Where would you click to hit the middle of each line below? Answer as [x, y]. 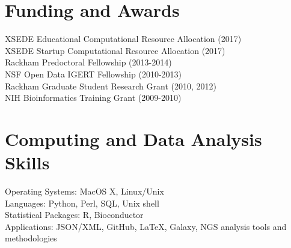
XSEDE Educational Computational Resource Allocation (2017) [123, 39]
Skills [27, 162]
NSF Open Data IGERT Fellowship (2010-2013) [93, 74]
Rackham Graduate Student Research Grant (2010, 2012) [111, 86]
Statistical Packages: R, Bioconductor [74, 215]
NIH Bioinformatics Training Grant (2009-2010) [93, 98]
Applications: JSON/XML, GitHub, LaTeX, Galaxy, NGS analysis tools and [146, 226]
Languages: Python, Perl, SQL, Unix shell [82, 203]
